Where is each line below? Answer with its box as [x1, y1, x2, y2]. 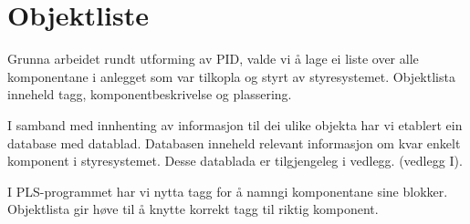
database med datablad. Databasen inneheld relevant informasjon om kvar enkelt [7, 133, 461, 152]
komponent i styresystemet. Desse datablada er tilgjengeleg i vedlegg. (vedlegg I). [7, 151, 463, 170]
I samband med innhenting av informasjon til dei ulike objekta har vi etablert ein [7, 115, 463, 134]
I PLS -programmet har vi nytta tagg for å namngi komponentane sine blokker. [7, 181, 448, 200]
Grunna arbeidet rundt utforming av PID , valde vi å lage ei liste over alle [7, 49, 419, 68]
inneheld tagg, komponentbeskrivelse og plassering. [7, 85, 292, 104]
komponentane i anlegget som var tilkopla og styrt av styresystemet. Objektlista [7, 66, 455, 86]
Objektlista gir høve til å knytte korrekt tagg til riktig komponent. [7, 199, 379, 219]
